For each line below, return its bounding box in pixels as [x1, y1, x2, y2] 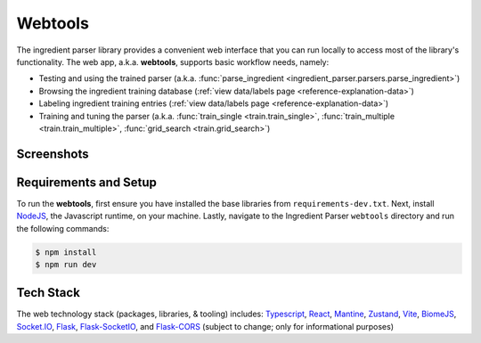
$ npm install [35, 247, 97, 257]
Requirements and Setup [16, 175, 158, 190]
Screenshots [16, 146, 89, 161]
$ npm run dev [35, 259, 97, 269]
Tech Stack [16, 285, 80, 300]
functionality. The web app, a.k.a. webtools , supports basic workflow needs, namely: [16, 56, 330, 67]
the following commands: [16, 223, 110, 233]
